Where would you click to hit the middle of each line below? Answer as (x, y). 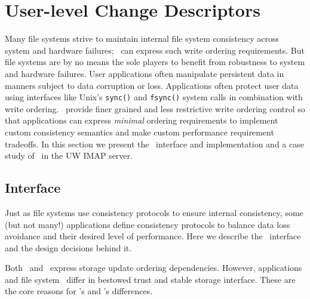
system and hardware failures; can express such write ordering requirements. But (155, 50)
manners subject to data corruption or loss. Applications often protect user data (152, 85)
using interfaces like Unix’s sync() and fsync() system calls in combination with (154, 97)
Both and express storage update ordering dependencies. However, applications (154, 268)
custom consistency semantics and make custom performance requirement (139, 132)
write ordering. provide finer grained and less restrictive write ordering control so (155, 108)
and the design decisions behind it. (68, 247)
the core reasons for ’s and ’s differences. (79, 291)
